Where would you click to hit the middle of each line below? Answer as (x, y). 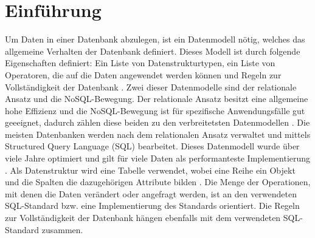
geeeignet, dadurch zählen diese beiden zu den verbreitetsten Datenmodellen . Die (157, 122)
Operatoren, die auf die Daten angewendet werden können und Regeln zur (143, 74)
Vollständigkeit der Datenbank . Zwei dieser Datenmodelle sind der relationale (151, 87)
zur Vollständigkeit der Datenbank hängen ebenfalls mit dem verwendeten (143, 218)
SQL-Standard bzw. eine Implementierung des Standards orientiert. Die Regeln (152, 206)
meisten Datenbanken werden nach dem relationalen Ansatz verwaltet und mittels (158, 134)
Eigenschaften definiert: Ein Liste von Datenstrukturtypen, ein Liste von (140, 63)
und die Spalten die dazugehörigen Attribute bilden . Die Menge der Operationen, (158, 182)
